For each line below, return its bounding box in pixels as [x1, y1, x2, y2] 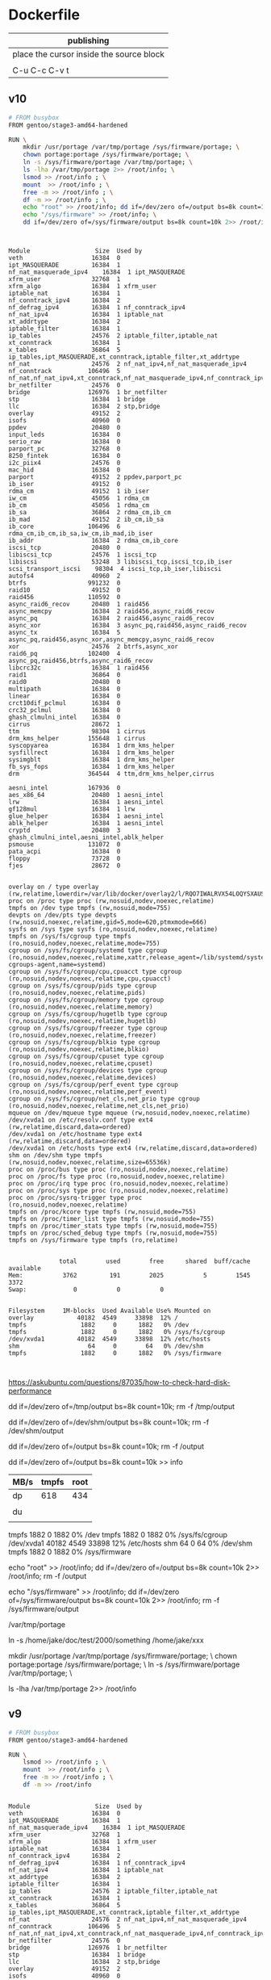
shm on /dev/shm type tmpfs [8, 1152, 103, 1160]
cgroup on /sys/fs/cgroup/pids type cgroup [8, 982, 157, 990]
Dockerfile [8, 6, 81, 24]
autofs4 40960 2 [8, 572, 121, 580]
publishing [67, 35, 110, 46]
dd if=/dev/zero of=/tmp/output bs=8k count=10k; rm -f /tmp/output [8, 1402, 236, 1411]
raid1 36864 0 [8, 671, 121, 679]
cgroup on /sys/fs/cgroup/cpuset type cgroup [8, 1052, 164, 1060]
